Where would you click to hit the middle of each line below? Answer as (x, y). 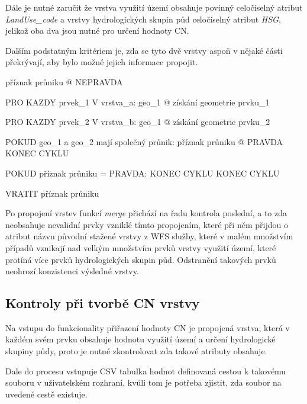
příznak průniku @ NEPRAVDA (64, 81)
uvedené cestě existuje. (46, 394)
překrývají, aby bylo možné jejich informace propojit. (102, 62)
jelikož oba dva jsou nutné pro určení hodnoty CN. (97, 31)
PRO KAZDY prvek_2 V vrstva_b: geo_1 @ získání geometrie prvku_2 (138, 122)
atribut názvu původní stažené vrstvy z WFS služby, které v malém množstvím (149, 236)
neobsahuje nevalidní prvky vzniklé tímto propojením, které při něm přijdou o (147, 224)
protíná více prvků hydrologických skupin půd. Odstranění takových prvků (141, 259)
